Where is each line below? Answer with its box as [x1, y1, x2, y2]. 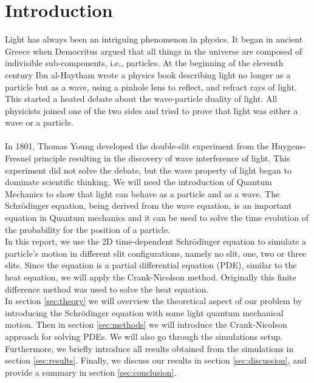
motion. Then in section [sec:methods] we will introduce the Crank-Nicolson [5, 318, 287, 331]
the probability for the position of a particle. [5, 223, 171, 236]
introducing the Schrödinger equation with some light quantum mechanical [5, 306, 284, 319]
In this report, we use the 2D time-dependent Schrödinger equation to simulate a [5, 235, 307, 248]
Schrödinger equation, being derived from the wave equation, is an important [5, 199, 292, 212]
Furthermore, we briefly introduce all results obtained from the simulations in [5, 342, 294, 354]
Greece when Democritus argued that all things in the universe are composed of [5, 44, 302, 57]
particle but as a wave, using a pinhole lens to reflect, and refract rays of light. [5, 80, 297, 93]
